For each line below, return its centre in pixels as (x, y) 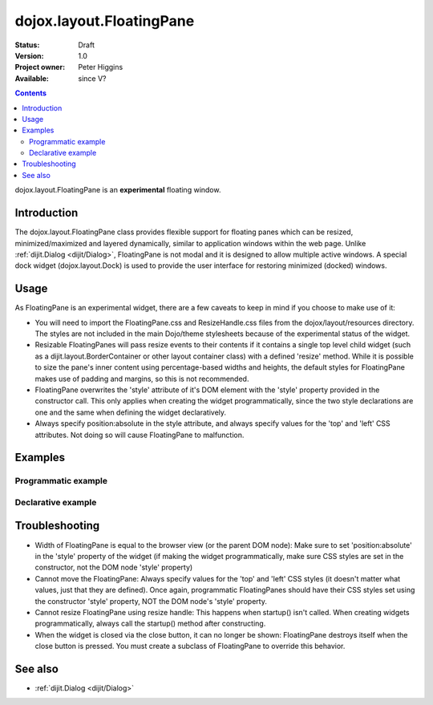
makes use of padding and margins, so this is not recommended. (142, 379)
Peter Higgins (101, 67)
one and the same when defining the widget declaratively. (131, 412)
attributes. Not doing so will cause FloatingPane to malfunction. (140, 435)
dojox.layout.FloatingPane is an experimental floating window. (118, 190)
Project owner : (40, 67)
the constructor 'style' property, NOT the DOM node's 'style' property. (151, 601)
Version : (29, 55)
